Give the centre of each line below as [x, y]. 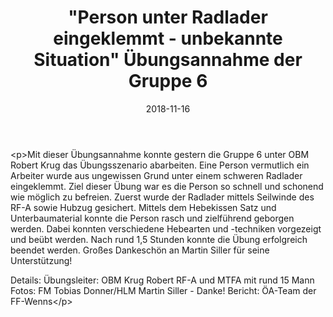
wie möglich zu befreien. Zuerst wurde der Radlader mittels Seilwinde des [162, 197]
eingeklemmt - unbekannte [168, 38]
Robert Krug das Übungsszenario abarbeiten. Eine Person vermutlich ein [160, 165]
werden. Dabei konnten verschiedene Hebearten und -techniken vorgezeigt [166, 228]
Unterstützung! [41, 260]
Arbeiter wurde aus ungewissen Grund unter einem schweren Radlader [156, 175]
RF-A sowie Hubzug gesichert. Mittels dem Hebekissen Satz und [143, 207]
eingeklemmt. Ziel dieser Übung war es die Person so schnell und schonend [167, 186]
